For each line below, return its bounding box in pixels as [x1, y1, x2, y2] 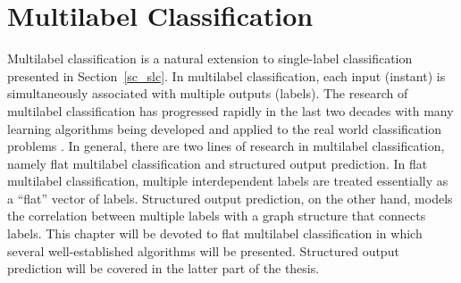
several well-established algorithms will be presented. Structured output [7, 241, 399, 260]
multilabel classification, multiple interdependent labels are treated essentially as [7, 171, 448, 190]
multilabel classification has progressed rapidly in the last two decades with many [7, 101, 454, 120]
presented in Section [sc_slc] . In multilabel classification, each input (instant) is [7, 66, 446, 85]
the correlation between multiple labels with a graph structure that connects [7, 206, 426, 225]
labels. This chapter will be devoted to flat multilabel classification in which [7, 224, 423, 243]
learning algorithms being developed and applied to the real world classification [7, 119, 442, 137]
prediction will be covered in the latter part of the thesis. [7, 259, 320, 278]
